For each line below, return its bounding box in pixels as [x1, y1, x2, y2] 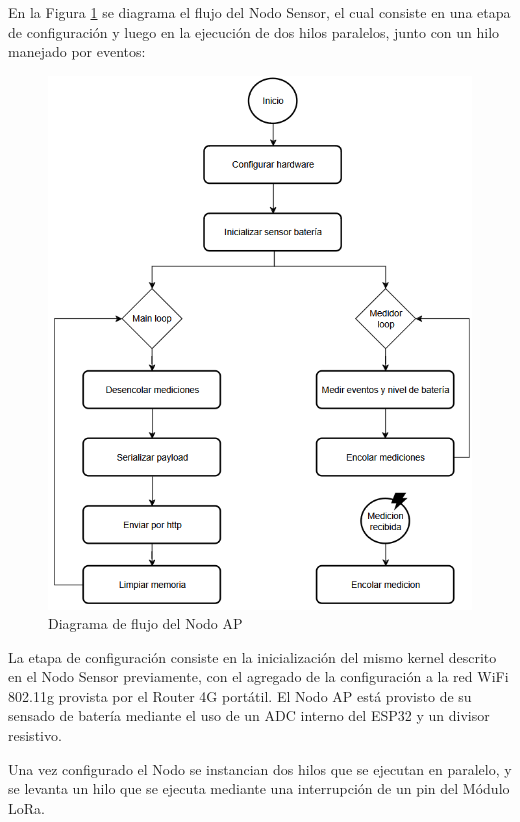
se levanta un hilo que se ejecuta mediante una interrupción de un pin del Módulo [8, 778, 510, 799]
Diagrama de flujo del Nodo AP [48, 613, 243, 634]
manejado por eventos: [8, 41, 146, 62]
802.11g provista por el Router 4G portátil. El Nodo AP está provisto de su [8, 685, 472, 706]
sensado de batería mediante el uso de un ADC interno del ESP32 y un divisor [8, 705, 490, 726]
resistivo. [8, 725, 62, 746]
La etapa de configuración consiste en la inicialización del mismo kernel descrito [8, 646, 497, 667]
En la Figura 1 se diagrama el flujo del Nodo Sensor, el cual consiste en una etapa [8, 2, 511, 22]
